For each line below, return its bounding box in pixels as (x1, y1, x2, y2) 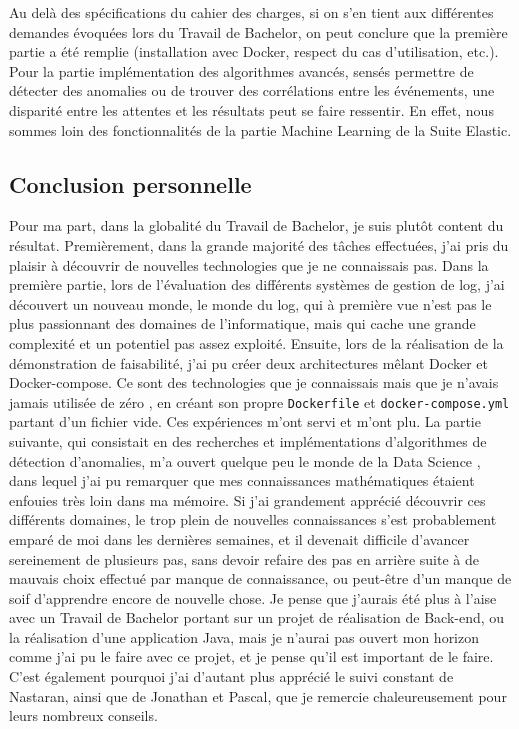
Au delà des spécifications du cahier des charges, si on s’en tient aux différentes (9, 2, 494, 22)
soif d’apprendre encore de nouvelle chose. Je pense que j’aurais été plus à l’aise (9, 587, 497, 608)
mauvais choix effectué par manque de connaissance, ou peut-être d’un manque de (9, 568, 512, 589)
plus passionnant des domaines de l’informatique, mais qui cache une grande (9, 313, 476, 334)
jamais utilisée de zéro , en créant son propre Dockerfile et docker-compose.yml (9, 391, 510, 412)
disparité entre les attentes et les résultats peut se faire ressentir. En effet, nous (9, 99, 494, 120)
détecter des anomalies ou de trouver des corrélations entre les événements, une (9, 80, 495, 101)
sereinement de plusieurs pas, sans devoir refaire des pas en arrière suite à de (9, 548, 479, 569)
